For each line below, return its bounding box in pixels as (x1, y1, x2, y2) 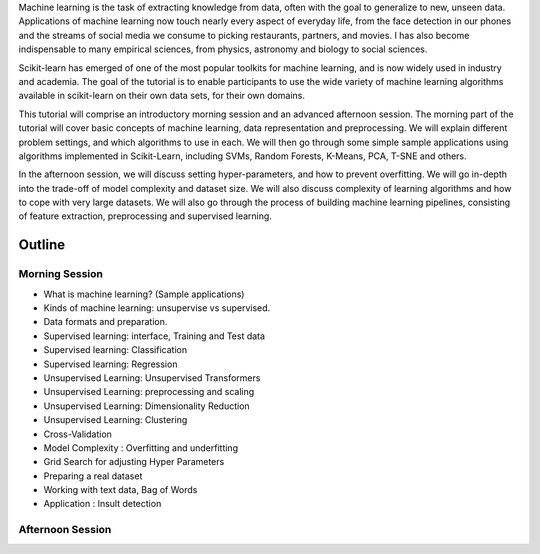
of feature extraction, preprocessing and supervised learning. (18, 210, 272, 222)
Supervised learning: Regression (43, 358, 178, 370)
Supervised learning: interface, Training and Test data (43, 330, 265, 342)
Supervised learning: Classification (43, 344, 188, 356)
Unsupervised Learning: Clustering (43, 414, 188, 426)
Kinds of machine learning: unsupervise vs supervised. (43, 302, 271, 314)
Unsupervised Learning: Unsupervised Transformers (43, 371, 261, 384)
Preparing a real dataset (43, 470, 143, 482)
